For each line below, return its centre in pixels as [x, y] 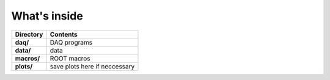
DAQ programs [71, 42]
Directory [29, 34]
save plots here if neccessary [92, 66]
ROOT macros [70, 58]
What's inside [47, 16]
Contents [64, 34]
